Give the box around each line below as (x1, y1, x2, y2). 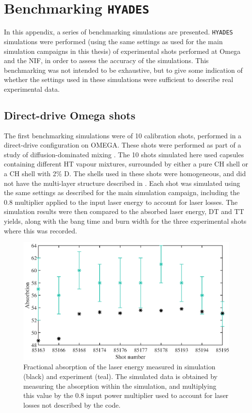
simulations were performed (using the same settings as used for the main (4, 36, 223, 46)
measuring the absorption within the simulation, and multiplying (23, 380, 217, 391)
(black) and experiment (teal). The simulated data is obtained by (23, 371, 218, 381)
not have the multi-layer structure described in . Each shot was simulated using (4, 178, 240, 188)
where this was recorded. (4, 225, 77, 235)
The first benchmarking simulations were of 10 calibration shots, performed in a (4, 130, 242, 140)
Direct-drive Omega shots (4, 107, 135, 122)
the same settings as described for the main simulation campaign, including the (4, 187, 240, 198)
